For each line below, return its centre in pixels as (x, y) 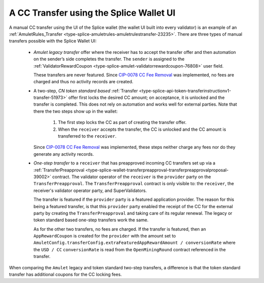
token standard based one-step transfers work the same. (91, 220)
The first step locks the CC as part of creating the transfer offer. (122, 122)
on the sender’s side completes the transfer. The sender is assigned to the (109, 59)
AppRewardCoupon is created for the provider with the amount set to (105, 236)
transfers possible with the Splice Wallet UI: (53, 41)
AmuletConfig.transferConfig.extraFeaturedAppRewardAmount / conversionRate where (134, 243)
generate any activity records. (64, 154)
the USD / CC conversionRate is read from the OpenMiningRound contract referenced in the (130, 249)
